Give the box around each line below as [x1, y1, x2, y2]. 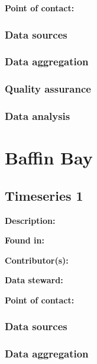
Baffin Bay [5, 145, 93, 170]
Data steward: [5, 274, 63, 286]
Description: [5, 214, 56, 226]
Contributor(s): [5, 254, 69, 266]
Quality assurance [5, 81, 91, 96]
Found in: [5, 234, 44, 246]
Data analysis [5, 109, 70, 124]
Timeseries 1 [5, 186, 83, 204]
